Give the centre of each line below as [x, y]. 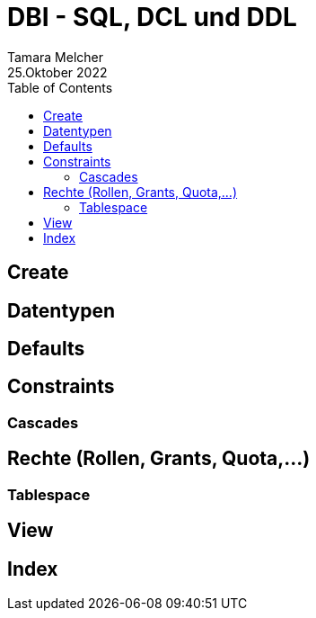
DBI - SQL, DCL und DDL [152, 17]
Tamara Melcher [55, 57]
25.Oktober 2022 [57, 72]
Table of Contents [60, 87]
